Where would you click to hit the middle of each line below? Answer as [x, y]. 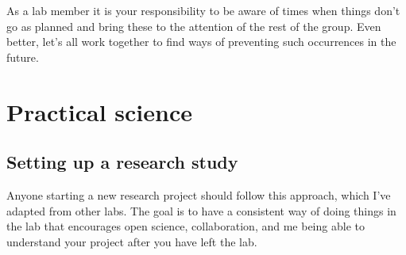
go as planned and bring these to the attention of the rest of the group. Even [194, 26]
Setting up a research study [122, 162]
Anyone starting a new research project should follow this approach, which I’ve [199, 194]
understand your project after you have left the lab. [132, 241]
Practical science [99, 111]
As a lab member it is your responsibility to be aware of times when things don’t [203, 10]
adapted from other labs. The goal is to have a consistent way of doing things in [201, 210]
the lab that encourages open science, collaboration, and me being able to [186, 226]
